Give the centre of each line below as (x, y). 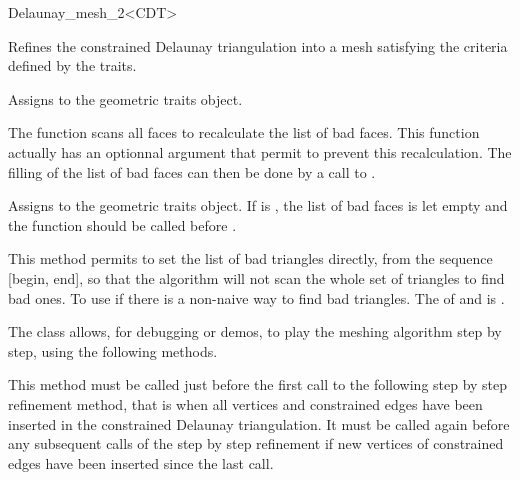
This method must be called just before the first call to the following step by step (258, 384)
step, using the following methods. (113, 350)
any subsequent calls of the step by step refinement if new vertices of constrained (256, 443)
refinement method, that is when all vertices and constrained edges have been (245, 403)
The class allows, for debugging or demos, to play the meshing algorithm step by (255, 331)
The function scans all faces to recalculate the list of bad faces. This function (244, 132)
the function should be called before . (122, 224)
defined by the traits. (72, 65)
